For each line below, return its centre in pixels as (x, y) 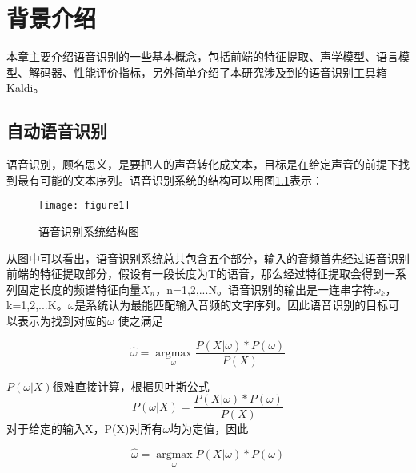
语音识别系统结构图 (89, 231)
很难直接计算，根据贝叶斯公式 (131, 386)
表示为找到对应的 (62, 320)
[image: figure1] (84, 206)
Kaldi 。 (26, 87)
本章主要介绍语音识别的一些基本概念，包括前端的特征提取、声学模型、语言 (202, 56)
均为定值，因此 (209, 429)
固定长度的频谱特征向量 (79, 289)
